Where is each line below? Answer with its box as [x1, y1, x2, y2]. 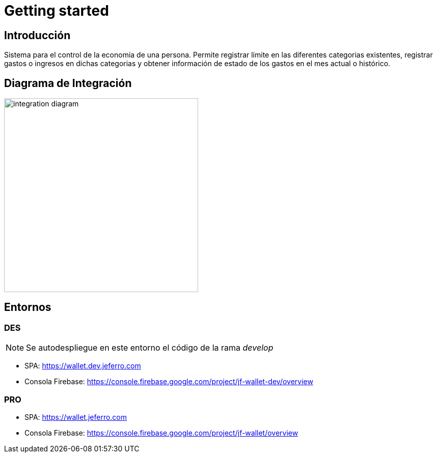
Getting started [4, 2, 109, 19]
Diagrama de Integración [4, 76, 132, 90]
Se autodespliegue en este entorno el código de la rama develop [26, 342, 274, 353]
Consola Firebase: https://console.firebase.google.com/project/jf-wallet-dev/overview [24, 377, 313, 386]
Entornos [4, 301, 51, 314]
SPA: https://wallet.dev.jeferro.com [24, 361, 141, 370]
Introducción [4, 28, 71, 42]
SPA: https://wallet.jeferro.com [24, 412, 127, 421]
